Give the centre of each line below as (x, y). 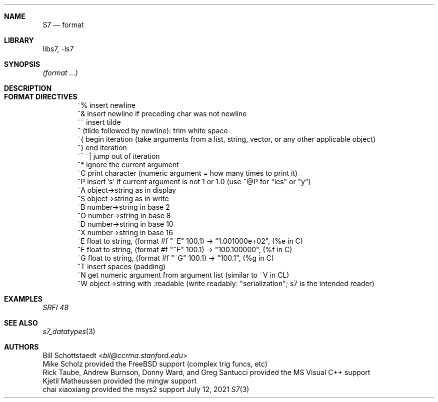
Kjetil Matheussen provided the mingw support (119, 381)
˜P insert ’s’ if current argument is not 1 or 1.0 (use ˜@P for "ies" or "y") (194, 182)
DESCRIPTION (28, 88)
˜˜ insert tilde (99, 122)
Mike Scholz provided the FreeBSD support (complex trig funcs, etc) (155, 364)
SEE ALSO (21, 323)
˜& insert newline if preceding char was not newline (162, 114)
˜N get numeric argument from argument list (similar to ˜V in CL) (183, 275)
